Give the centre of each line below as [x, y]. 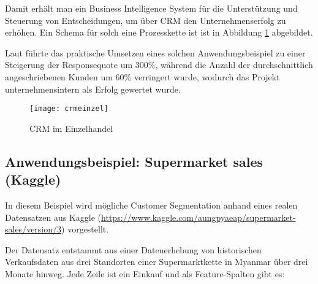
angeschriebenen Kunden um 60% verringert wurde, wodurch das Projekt [142, 76]
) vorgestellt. [85, 229]
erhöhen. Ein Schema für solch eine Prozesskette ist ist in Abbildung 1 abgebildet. [159, 32]
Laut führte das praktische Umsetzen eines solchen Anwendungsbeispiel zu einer [155, 52]
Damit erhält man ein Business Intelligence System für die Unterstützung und [151, 8]
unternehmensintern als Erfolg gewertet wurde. [93, 89]
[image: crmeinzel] [69, 109]
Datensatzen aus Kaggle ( [53, 217]
